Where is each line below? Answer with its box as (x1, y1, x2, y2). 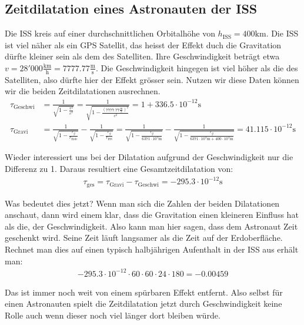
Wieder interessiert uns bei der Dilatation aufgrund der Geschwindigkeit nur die (5, 151, 293, 163)
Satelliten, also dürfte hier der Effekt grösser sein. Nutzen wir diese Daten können (5, 73, 299, 85)
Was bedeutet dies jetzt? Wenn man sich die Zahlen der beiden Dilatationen (5, 197, 280, 209)
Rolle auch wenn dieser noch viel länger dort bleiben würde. (5, 309, 221, 321)
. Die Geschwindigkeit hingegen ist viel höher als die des (95, 61, 298, 74)
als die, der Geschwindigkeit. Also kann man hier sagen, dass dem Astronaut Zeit (5, 220, 298, 232)
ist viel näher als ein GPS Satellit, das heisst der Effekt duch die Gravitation (5, 38, 282, 51)
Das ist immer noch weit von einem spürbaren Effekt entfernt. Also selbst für (5, 286, 283, 298)
